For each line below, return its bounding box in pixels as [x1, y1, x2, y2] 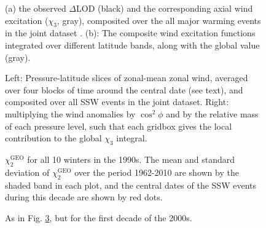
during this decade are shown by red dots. [5, 191, 163, 203]
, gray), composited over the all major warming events [57, 14, 261, 26]
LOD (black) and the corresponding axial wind [76, 2, 253, 14]
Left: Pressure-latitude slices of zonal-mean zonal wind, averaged [5, 71, 248, 84]
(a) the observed [5, 2, 66, 14]
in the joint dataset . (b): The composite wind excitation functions [5, 26, 256, 39]
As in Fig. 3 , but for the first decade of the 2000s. [5, 211, 192, 224]
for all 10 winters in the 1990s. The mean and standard [27, 152, 235, 165]
